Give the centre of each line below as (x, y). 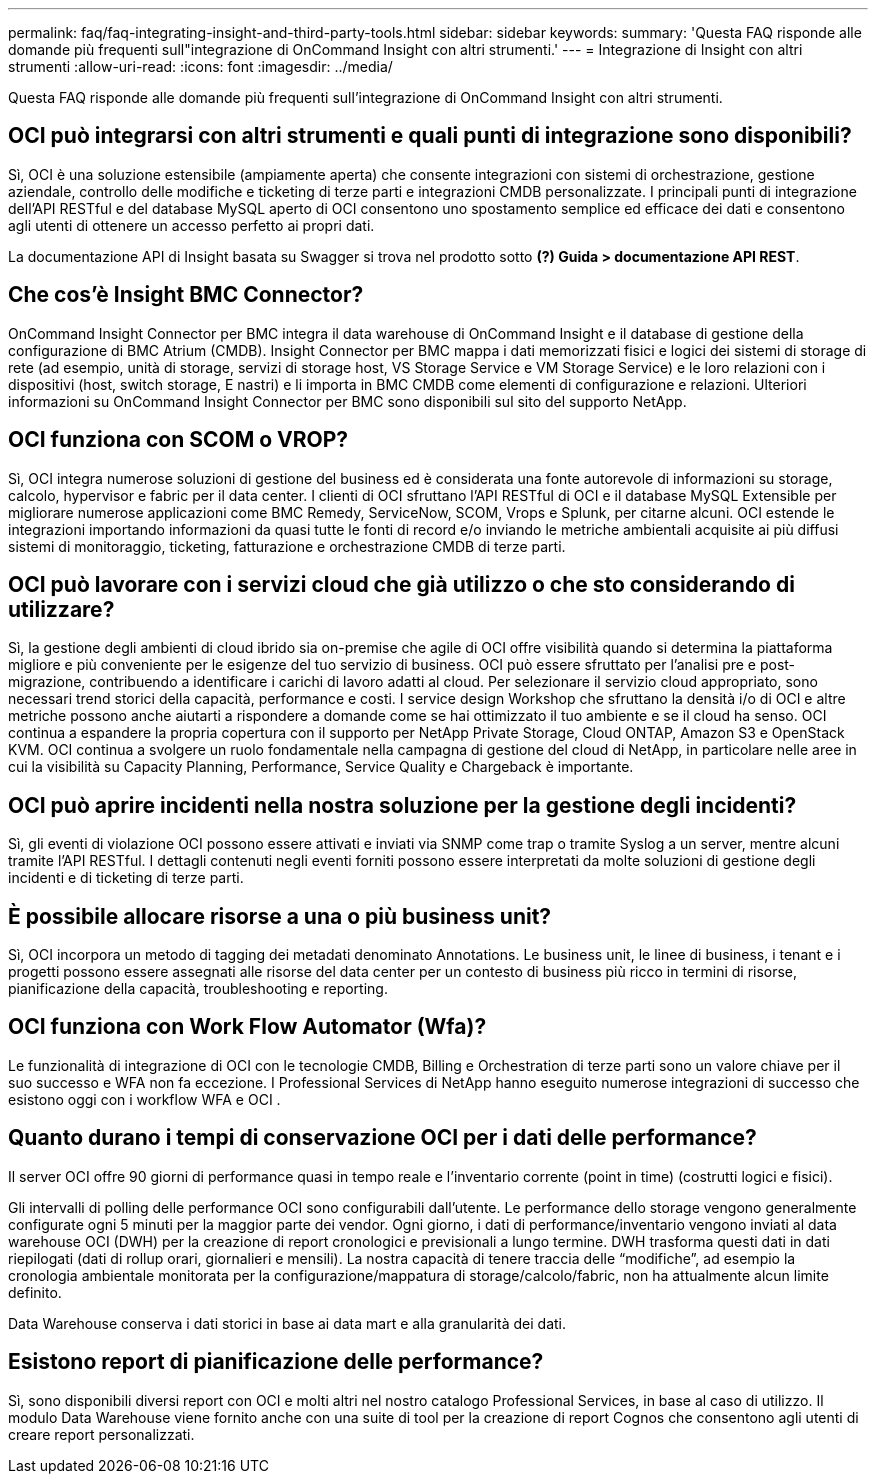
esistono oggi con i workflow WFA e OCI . (144, 1099)
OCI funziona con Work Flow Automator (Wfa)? (247, 1027)
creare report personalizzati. (101, 1434)
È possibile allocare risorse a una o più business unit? (280, 916)
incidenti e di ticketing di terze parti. (126, 878)
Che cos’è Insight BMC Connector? (186, 295)
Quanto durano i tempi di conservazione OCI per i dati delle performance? (382, 1138)
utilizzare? (61, 609)
